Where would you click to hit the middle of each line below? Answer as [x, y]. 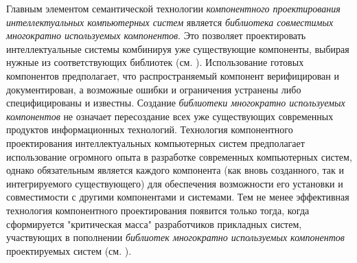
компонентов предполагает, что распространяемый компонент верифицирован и [173, 75]
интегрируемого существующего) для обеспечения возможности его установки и [175, 183]
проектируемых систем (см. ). [69, 250]
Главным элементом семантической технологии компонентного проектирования [173, 8]
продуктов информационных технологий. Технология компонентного [150, 129]
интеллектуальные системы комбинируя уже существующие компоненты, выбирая [178, 48]
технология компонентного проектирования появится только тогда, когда [158, 210]
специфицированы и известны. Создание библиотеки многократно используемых [176, 103]
